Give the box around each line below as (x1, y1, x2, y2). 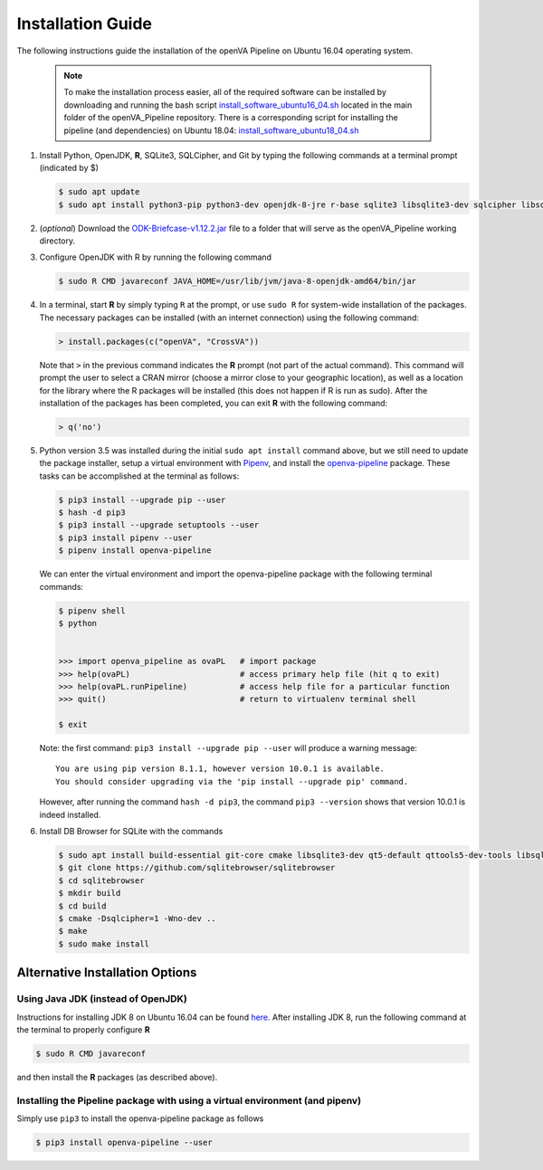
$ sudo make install (58, 938, 149, 949)
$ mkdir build (58, 888, 121, 899)
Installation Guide (16, 14, 153, 33)
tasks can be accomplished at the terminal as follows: (39, 471, 240, 481)
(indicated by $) (39, 163, 100, 174)
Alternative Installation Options (16, 965, 197, 981)
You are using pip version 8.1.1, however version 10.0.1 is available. (55, 764, 385, 774)
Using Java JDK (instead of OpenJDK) (16, 993, 187, 1005)
